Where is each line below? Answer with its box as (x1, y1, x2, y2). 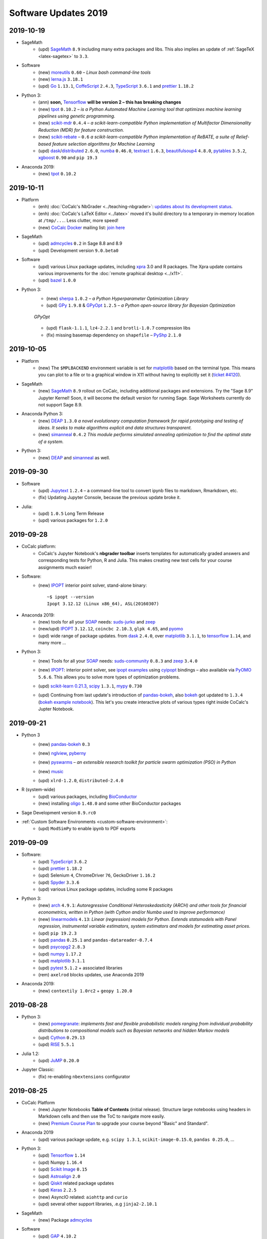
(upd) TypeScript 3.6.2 (38, 858, 88, 864)
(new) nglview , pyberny (38, 750, 87, 756)
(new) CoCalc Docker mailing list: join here (38, 225, 125, 230)
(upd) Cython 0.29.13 (38, 1034, 85, 1040)
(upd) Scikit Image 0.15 (38, 1166, 88, 1172)
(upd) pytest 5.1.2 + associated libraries (38, 964, 123, 971)
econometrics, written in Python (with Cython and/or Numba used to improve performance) (38, 909, 225, 915)
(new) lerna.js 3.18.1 (38, 76, 84, 82)
